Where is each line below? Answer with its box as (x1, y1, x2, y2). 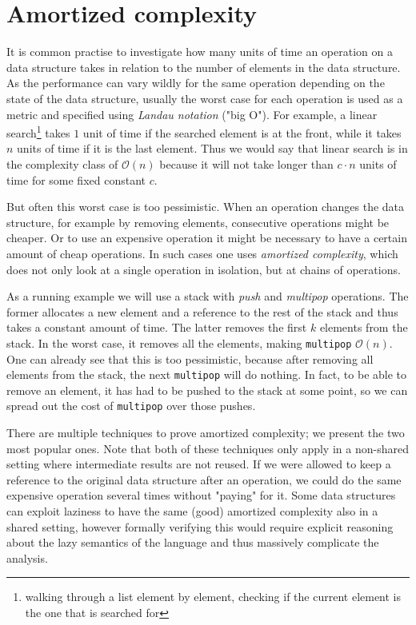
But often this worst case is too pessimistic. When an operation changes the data (6, 198, 405, 215)
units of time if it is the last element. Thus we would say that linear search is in (17, 140, 408, 157)
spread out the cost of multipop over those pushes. (6, 397, 256, 414)
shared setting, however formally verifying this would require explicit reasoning (6, 518, 394, 535)
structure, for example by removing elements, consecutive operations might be (6, 213, 390, 230)
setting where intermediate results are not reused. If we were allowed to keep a (6, 456, 391, 472)
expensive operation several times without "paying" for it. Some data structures (6, 487, 396, 504)
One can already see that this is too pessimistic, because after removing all (6, 350, 374, 367)
